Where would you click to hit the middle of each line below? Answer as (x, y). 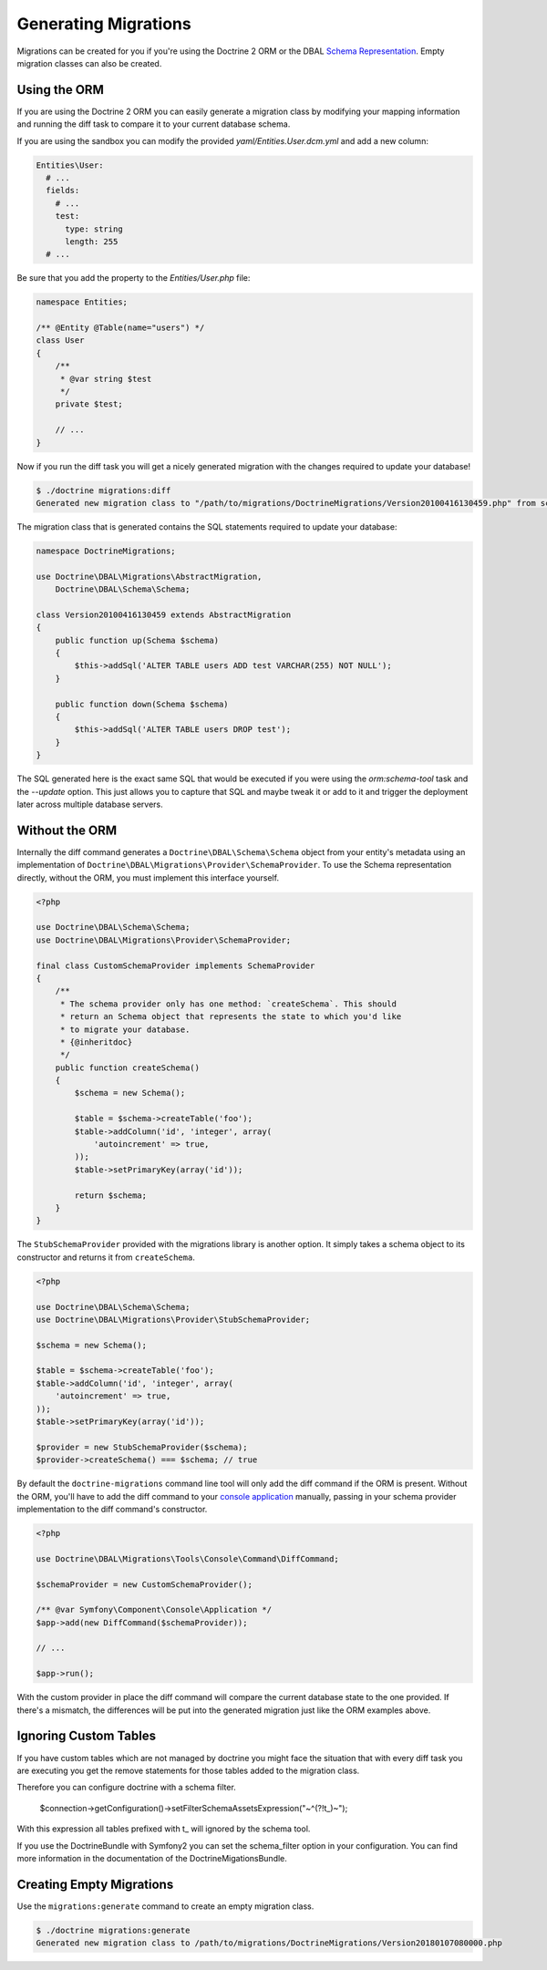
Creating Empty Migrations (95, 1884)
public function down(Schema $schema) (142, 704)
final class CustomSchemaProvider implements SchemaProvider (175, 965)
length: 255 (92, 241)
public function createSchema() (128, 1068)
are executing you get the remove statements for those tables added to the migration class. (188, 1770)
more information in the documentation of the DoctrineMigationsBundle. (152, 1858)
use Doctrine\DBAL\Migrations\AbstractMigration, (149, 576)
